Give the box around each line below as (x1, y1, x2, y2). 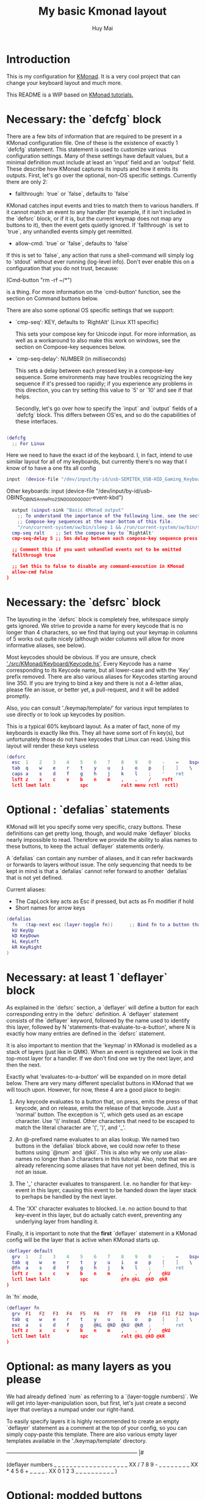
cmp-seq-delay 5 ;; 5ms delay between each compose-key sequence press (12, 536, 198, 542)
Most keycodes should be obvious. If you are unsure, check (6, 653, 157, 661)
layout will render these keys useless (6, 742, 99, 749)
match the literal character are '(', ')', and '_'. (15, 1124, 126, 1131)
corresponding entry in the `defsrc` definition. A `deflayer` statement (6, 1010, 179, 1017)
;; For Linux (12, 440, 45, 447)
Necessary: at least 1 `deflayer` (6, 971, 168, 985)
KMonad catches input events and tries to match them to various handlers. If (6, 202, 199, 209)
